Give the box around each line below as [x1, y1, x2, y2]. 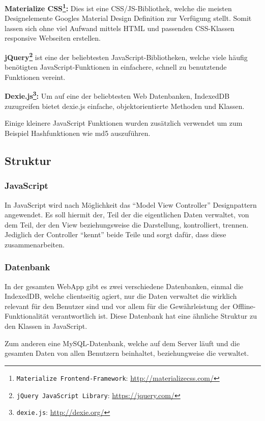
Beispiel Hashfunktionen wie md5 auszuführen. [5, 127, 151, 138]
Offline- [232, 300, 256, 311]
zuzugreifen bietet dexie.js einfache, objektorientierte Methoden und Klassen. [5, 100, 245, 111]
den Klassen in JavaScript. [5, 321, 87, 331]
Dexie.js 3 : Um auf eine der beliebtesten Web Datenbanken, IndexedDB [5, 89, 230, 101]
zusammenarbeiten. [5, 239, 65, 249]
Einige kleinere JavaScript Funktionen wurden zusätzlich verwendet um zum [5, 118, 243, 128]
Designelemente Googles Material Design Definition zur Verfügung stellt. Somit [5, 13, 252, 23]
